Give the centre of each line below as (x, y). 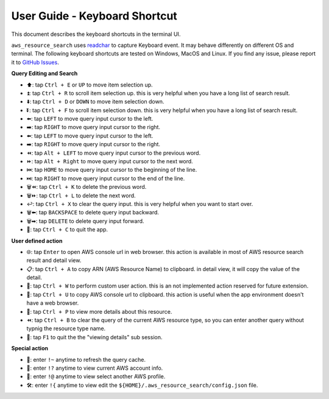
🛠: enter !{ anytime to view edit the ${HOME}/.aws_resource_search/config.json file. (142, 385)
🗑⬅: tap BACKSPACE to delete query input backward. (93, 213)
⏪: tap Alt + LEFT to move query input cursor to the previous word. (114, 153)
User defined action (37, 241)
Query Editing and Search (44, 74)
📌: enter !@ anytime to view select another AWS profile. (96, 376)
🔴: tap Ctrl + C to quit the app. (67, 230)
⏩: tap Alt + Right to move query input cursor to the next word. (110, 161)
